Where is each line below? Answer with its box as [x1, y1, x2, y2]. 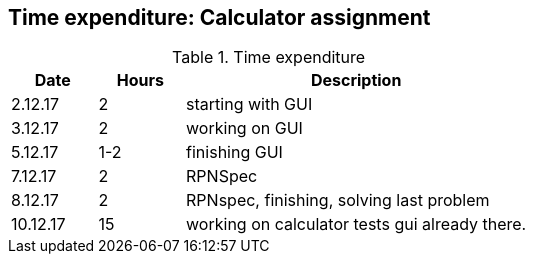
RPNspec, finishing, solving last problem [186, 190, 490, 211]
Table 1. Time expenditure [172, 47, 366, 68]
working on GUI [186, 118, 303, 139]
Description [310, 70, 402, 91]
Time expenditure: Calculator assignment [8, 5, 431, 30]
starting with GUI [186, 94, 313, 115]
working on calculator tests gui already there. [186, 214, 527, 235]
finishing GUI [186, 142, 283, 163]
